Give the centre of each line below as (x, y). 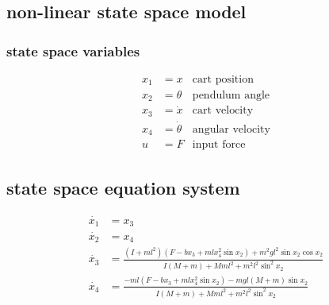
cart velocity (223, 111)
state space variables (73, 50)
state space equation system (123, 187)
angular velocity (231, 129)
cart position (223, 80)
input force (219, 145)
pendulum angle (231, 95)
